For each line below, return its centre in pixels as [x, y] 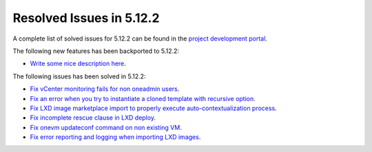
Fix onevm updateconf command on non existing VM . [106, 127]
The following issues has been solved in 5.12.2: [79, 76]
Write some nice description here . [78, 64]
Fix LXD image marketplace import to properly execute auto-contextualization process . [153, 108]
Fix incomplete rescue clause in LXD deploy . [93, 118]
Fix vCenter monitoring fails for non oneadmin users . [105, 89]
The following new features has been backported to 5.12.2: [96, 51]
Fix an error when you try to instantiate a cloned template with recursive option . [143, 98]
